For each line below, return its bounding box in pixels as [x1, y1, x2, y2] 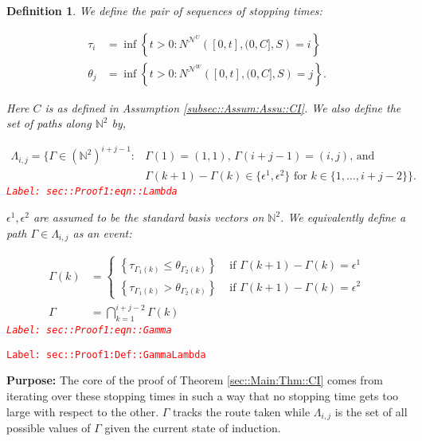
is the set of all [334, 403, 408, 419]
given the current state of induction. [104, 419, 281, 436]
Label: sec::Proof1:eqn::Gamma [6, 325, 172, 337]
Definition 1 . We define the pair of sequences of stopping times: [6, 2, 322, 18]
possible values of [6, 419, 91, 436]
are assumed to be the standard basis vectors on [33, 209, 264, 226]
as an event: [72, 224, 132, 241]
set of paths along [6, 115, 92, 132]
